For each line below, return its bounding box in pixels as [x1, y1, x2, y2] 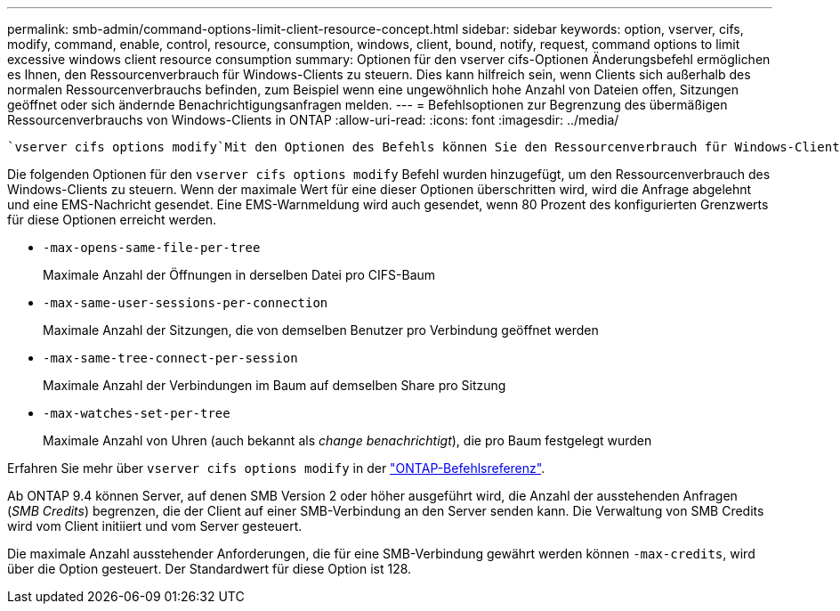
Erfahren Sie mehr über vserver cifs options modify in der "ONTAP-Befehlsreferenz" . [7, 460, 545, 476]
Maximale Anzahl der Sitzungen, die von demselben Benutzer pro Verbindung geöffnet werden [43, 322, 599, 338]
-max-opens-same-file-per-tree [43, 240, 261, 255]
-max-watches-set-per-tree [43, 406, 230, 420]
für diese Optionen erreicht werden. [7, 212, 217, 227]
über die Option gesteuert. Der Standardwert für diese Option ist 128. [7, 561, 412, 576]
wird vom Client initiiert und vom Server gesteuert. [7, 518, 303, 534]
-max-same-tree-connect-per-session [43, 351, 298, 365]
